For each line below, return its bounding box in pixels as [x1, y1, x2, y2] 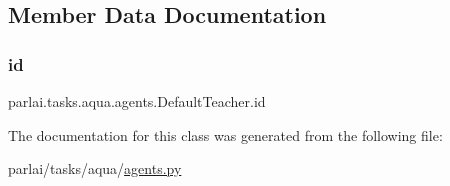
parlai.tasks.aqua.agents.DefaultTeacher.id [8, 91, 266, 111]
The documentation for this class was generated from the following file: [8, 124, 443, 145]
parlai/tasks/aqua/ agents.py [8, 158, 182, 179]
